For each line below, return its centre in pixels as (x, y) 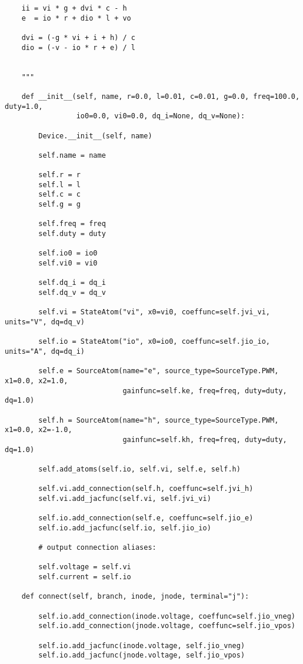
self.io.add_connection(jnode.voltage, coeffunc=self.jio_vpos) (167, 626)
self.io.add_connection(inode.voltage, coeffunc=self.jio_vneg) (167, 616)
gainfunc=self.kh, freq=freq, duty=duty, (205, 439)
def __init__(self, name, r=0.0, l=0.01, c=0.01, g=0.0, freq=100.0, (161, 96)
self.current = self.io (85, 577)
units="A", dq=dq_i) (45, 351)
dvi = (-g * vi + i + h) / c (78, 37)
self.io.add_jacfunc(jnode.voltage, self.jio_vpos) (142, 655)
